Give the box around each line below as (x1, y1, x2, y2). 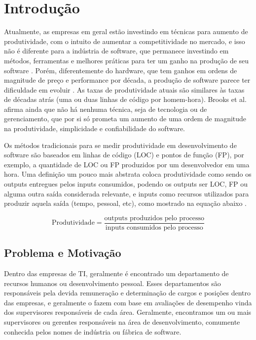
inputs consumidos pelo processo (105, 224, 203, 231)
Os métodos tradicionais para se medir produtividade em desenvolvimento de (4, 140, 237, 150)
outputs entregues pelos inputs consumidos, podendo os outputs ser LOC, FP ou (4, 179, 248, 189)
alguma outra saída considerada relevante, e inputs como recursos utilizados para (4, 188, 249, 198)
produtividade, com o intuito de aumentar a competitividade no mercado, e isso (4, 36, 245, 46)
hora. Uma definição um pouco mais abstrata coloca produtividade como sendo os (4, 169, 252, 179)
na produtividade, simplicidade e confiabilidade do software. (4, 123, 185, 134)
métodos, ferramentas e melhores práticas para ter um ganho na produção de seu (4, 55, 249, 65)
